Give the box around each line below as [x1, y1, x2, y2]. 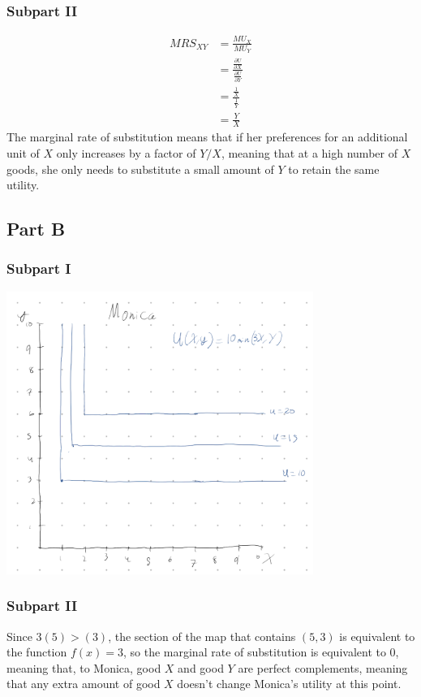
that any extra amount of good [6, 675, 161, 692]
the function [6, 643, 67, 660]
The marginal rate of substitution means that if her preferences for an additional [6, 128, 408, 145]
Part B [6, 216, 66, 241]
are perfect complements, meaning [238, 659, 408, 676]
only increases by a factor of [56, 144, 196, 161]
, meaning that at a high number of [221, 144, 397, 161]
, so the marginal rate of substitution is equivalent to [122, 643, 386, 660]
